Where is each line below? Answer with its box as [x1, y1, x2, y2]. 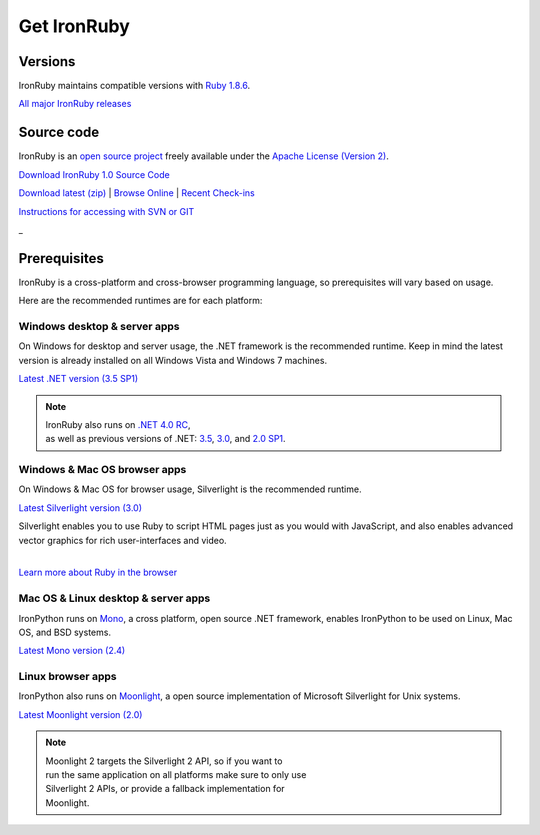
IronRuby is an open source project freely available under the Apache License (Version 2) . [18, 150, 389, 162]
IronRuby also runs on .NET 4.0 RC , [45, 418, 191, 430]
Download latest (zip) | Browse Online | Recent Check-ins [18, 187, 255, 199]
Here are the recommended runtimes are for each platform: [18, 295, 263, 307]
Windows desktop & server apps [18, 319, 180, 333]
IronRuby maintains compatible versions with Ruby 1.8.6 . [18, 80, 250, 92]
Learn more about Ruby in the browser [18, 566, 178, 579]
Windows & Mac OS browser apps [18, 463, 187, 477]
